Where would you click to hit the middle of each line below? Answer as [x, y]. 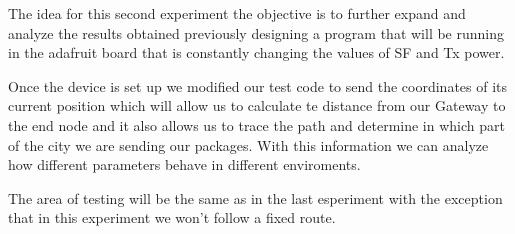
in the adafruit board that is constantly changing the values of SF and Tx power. [256, 52]
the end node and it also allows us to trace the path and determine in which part [256, 124]
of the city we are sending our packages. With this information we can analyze [248, 144]
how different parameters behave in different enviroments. [184, 164]
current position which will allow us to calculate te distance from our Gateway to [257, 105]
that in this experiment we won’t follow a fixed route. [172, 217]
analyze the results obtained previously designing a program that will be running [256, 32]
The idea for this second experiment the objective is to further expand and [237, 13]
